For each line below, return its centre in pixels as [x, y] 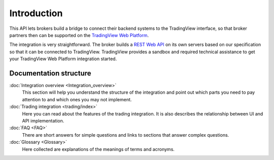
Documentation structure [50, 73]
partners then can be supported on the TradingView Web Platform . [79, 35]
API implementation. [43, 121]
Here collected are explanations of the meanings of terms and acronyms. [98, 149]
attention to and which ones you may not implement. [77, 99]
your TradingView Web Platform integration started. [63, 59]
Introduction [36, 13]
